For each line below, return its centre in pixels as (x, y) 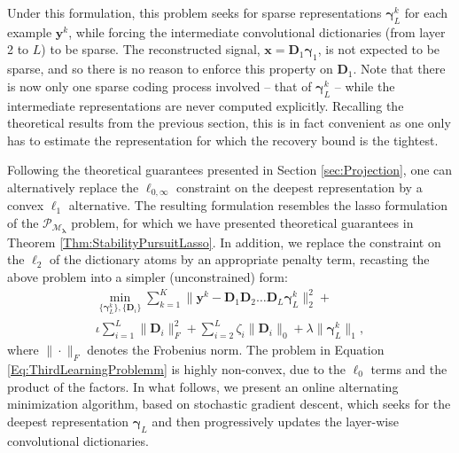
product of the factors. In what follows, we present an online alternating (203, 386)
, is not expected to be (379, 49)
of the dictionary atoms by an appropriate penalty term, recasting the (240, 259)
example (30, 31)
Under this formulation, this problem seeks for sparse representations (194, 12)
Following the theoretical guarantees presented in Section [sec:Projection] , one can (230, 170)
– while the (365, 86)
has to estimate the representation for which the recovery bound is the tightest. (223, 140)
